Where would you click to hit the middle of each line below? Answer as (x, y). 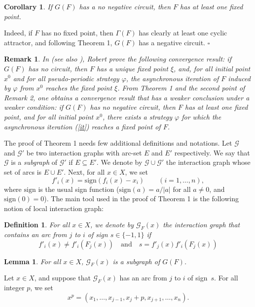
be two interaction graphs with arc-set (84, 152)
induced (239, 78)
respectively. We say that (212, 152)
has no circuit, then (58, 68)
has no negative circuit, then (133, 107)
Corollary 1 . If (28, 6)
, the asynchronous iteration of (172, 78)
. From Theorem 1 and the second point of (181, 88)
